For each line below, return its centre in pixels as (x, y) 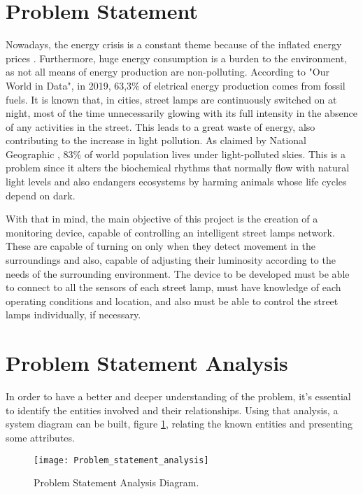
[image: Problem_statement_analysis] (121, 460)
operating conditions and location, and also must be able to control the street (172, 301)
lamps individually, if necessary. (73, 315)
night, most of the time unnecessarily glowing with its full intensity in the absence (181, 113)
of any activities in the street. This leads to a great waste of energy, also (161, 126)
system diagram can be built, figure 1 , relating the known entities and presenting (179, 424)
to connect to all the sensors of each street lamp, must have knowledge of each (173, 287)
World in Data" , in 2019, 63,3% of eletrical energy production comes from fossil (176, 85)
